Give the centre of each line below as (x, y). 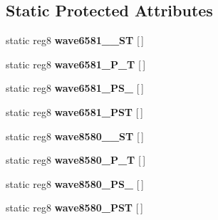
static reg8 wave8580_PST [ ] (74, 208)
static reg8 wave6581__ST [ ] (75, 40)
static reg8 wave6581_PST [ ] (74, 111)
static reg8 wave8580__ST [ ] (75, 136)
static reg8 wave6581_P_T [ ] (76, 64)
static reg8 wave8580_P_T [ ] (76, 160)
